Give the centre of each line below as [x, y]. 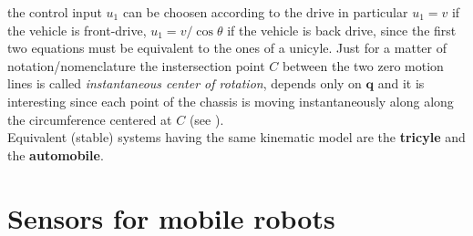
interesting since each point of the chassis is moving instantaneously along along [231, 101]
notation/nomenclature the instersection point [136, 65]
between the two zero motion [363, 65]
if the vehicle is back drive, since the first [342, 30]
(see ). [206, 119]
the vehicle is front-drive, [77, 30]
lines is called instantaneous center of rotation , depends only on [185, 83]
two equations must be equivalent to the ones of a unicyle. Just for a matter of [227, 48]
